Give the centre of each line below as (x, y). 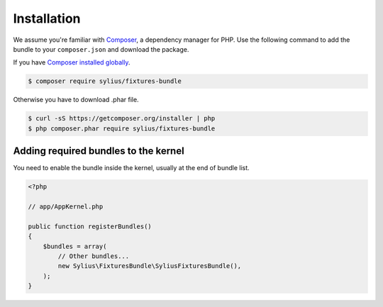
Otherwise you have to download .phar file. (76, 100)
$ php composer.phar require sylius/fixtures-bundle (122, 128)
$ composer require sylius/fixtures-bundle (105, 81)
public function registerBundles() (90, 226)
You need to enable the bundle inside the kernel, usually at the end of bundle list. (131, 168)
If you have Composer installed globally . (72, 62)
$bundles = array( (75, 246)
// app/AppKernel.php (66, 206)
